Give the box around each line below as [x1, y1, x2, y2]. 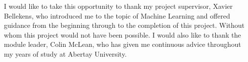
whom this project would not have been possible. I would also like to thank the [4, 29, 241, 40]
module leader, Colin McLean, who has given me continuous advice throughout [4, 39, 241, 49]
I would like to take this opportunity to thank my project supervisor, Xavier [4, 1, 233, 11]
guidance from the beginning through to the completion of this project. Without [4, 20, 245, 30]
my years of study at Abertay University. [4, 48, 127, 59]
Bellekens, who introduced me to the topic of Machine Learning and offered [4, 10, 230, 21]
